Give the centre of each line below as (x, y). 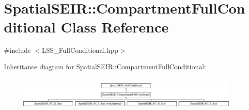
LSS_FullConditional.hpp (80, 50)
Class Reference (115, 27)
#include (17, 50)
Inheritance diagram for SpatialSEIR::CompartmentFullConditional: (105, 66)
